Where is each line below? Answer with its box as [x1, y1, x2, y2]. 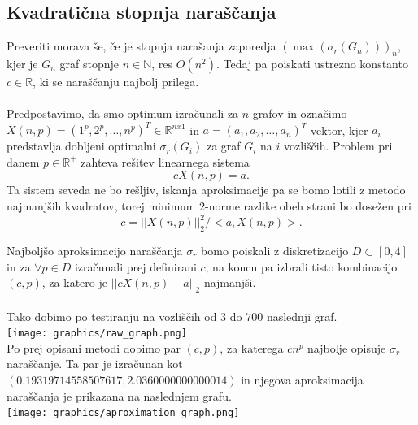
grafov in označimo [252, 105, 347, 122]
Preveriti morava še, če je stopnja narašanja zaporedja [7, 37, 276, 54]
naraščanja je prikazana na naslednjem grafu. [7, 387, 232, 404]
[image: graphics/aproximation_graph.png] [7, 407, 240, 419]
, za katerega [220, 339, 284, 356]
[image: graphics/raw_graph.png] [7, 327, 187, 340]
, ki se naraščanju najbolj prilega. [33, 73, 199, 89]
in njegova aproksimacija [241, 371, 364, 388]
